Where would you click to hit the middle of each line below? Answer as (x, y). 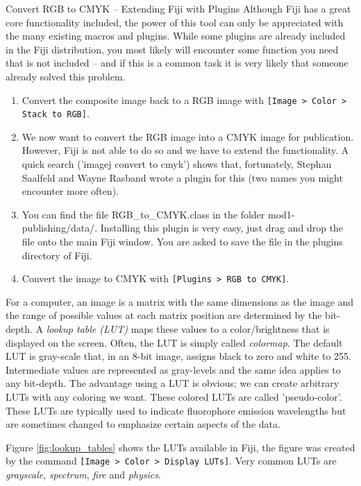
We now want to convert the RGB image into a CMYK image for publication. (188, 136)
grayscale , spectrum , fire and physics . (83, 475)
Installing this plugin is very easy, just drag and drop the (222, 228)
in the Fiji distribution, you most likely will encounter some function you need (172, 49)
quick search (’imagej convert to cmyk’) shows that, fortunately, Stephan (177, 164)
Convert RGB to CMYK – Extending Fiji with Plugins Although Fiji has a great (178, 8)
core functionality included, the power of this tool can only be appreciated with (175, 22)
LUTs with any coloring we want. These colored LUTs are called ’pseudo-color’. (174, 397)
